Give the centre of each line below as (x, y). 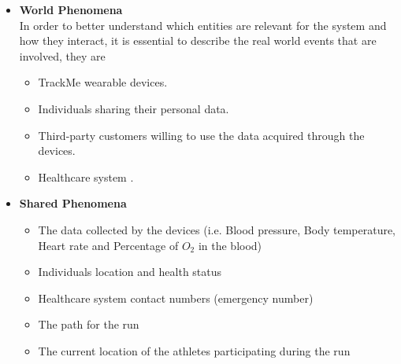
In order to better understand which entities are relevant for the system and (203, 25)
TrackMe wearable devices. (103, 82)
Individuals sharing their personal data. (134, 108)
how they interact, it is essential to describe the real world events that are (198, 40)
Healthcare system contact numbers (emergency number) (176, 298)
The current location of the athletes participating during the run (194, 350)
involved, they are (62, 55)
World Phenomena (71, 9)
